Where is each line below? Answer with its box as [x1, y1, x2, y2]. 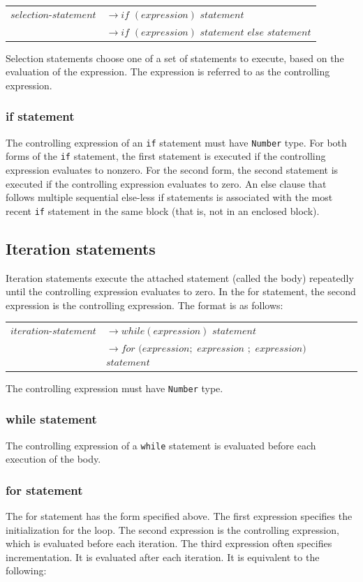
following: [6, 563, 47, 578]
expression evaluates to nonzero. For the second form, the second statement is [6, 163, 339, 177]
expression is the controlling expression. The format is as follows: [6, 297, 283, 312]
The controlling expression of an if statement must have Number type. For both [6, 135, 347, 149]
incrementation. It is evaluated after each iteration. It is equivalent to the [6, 549, 320, 564]
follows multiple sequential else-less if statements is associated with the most [6, 190, 333, 204]
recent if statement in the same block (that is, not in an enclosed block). [6, 203, 320, 218]
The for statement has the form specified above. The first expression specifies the [6, 509, 353, 523]
